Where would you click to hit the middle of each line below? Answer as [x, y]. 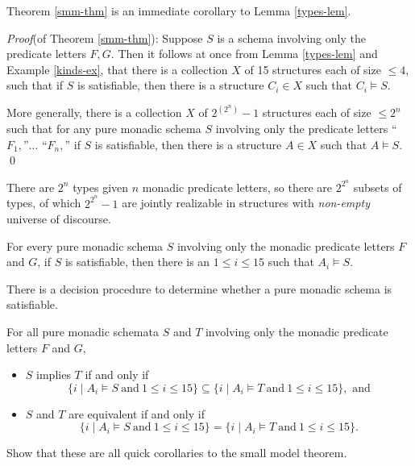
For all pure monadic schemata [83, 332]
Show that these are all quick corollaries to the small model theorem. [177, 453]
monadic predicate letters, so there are [237, 187]
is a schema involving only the [291, 37]
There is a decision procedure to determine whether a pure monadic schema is [199, 288]
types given [101, 187]
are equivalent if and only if [137, 413]
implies [54, 374]
